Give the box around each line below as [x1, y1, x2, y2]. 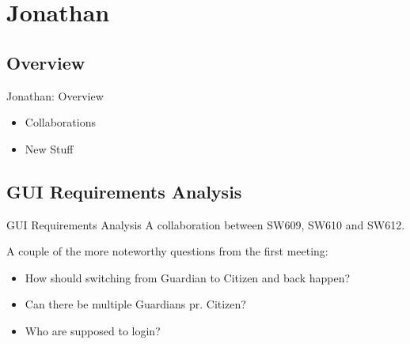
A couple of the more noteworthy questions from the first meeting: [6, 243, 328, 259]
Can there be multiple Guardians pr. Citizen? [25, 296, 246, 312]
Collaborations [25, 114, 96, 130]
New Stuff [25, 140, 74, 157]
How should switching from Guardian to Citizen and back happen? [25, 269, 351, 285]
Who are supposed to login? [25, 322, 161, 338]
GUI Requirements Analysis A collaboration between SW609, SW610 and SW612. [6, 216, 405, 232]
